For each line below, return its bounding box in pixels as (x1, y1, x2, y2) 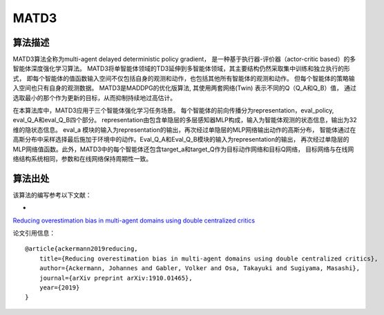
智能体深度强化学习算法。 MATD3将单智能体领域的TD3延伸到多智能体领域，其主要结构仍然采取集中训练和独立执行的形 (12, 64, 350, 73)
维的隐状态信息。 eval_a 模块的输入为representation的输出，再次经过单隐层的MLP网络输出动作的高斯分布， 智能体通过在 (12, 125, 356, 134)
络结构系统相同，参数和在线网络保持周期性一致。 (12, 154, 152, 162)
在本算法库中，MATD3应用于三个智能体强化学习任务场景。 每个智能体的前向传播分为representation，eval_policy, (12, 106, 334, 115)
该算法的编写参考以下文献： (12, 191, 92, 199)
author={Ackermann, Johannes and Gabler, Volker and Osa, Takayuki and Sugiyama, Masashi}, (39, 265, 361, 272)
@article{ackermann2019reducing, (25, 245, 138, 253)
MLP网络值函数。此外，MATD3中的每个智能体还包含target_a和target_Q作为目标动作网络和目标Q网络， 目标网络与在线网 (12, 145, 354, 153)
